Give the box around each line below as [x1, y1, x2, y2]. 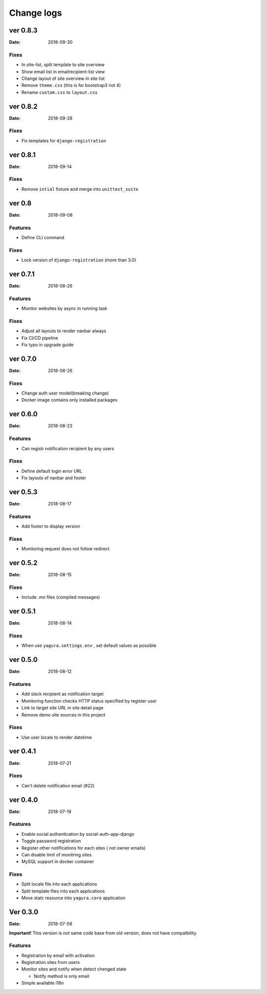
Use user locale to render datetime [21, 734, 92, 740]
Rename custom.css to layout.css [21, 89, 98, 95]
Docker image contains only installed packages [21, 397, 118, 403]
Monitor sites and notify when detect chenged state [21, 966, 127, 972]
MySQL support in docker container [21, 858, 94, 865]
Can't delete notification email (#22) [21, 782, 95, 788]
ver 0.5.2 [9, 559, 38, 567]
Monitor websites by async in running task [21, 306, 108, 312]
